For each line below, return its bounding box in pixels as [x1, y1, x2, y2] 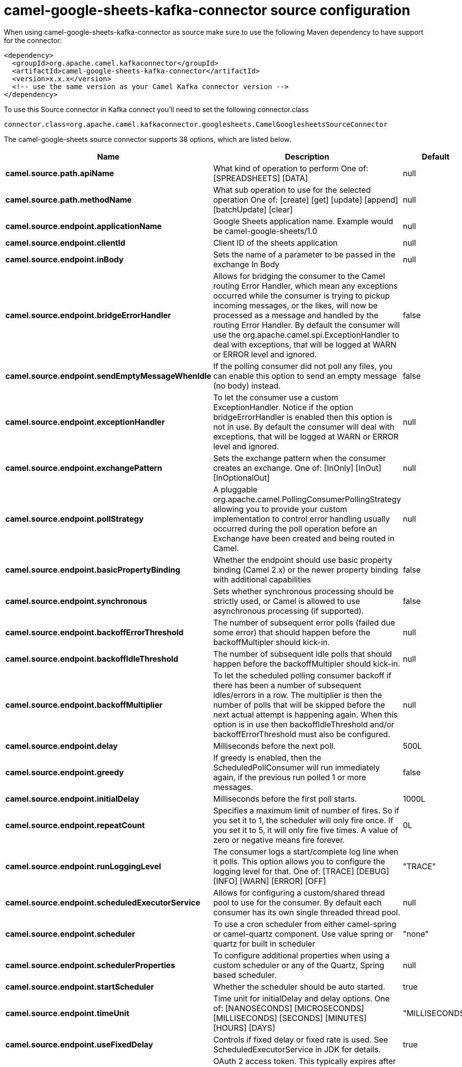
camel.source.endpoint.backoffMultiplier [5, 699, 162, 710]
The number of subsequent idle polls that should [213, 649, 392, 659]
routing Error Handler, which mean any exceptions [213, 280, 398, 291]
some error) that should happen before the [213, 627, 370, 637]
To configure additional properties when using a [213, 950, 390, 960]
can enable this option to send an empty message [213, 371, 397, 381]
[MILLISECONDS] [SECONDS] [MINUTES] [213, 1013, 367, 1023]
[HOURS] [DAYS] [213, 1022, 276, 1033]
